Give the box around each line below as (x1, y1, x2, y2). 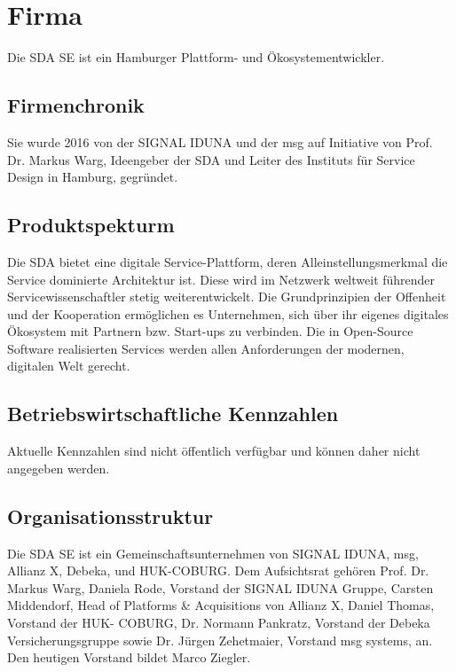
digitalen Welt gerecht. (7, 356, 130, 375)
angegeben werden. (7, 458, 110, 477)
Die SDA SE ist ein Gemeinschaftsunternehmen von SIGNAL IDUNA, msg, (7, 543, 419, 562)
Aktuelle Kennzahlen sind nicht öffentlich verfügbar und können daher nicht (7, 441, 421, 460)
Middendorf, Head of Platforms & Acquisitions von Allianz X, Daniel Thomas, (7, 596, 435, 614)
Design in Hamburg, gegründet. (7, 168, 178, 186)
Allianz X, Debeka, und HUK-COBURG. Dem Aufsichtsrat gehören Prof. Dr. (7, 561, 429, 580)
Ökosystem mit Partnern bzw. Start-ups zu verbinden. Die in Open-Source (7, 322, 413, 340)
